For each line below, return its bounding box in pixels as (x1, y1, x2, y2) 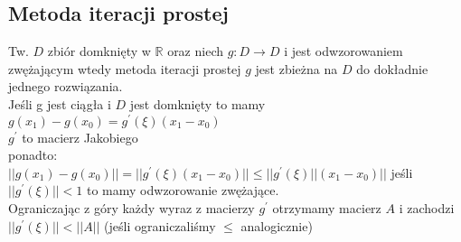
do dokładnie (356, 59, 428, 78)
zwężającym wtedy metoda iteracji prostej (8, 59, 241, 78)
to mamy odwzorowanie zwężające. (87, 181, 279, 200)
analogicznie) (240, 216, 313, 235)
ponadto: (8, 145, 58, 164)
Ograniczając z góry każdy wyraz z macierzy (8, 199, 255, 218)
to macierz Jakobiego (22, 127, 138, 146)
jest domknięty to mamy (129, 94, 266, 113)
